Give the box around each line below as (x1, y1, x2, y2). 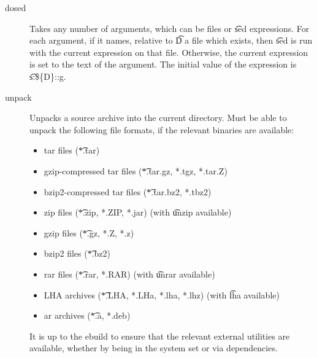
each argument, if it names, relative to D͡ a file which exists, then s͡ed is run (29, 34, 313, 47)
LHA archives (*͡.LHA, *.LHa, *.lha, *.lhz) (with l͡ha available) (44, 288, 280, 301)
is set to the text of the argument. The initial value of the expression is (29, 58, 297, 71)
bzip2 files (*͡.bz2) (44, 247, 110, 260)
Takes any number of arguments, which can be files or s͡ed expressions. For (29, 21, 310, 34)
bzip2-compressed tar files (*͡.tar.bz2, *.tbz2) (44, 185, 212, 198)
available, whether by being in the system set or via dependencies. (29, 341, 278, 354)
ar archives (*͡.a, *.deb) (44, 309, 131, 322)
